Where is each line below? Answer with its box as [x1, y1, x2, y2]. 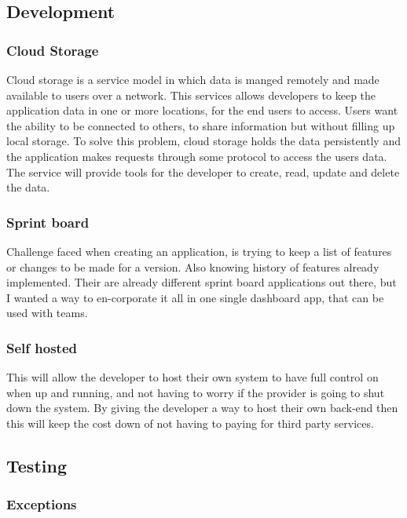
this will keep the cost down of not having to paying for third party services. [6, 414, 374, 431]
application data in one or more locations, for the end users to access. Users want [6, 102, 398, 119]
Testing [6, 453, 67, 477]
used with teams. [6, 305, 88, 321]
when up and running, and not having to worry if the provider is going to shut [6, 384, 385, 400]
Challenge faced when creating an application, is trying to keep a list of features [6, 243, 392, 259]
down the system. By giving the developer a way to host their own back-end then [6, 399, 398, 416]
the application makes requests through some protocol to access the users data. [6, 148, 387, 164]
